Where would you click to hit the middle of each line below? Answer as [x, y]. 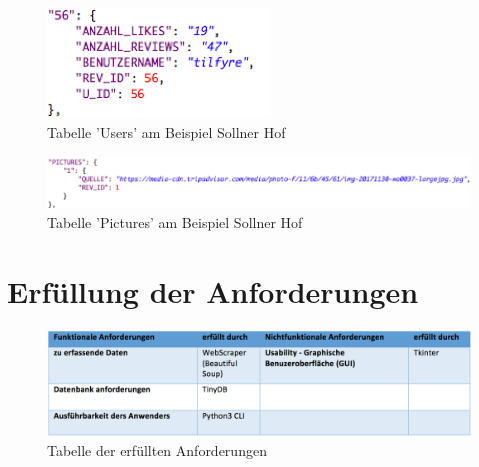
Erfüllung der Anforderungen [213, 290]
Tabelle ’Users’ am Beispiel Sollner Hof [166, 131]
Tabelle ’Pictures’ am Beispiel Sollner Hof [175, 221]
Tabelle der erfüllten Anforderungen [157, 450]
